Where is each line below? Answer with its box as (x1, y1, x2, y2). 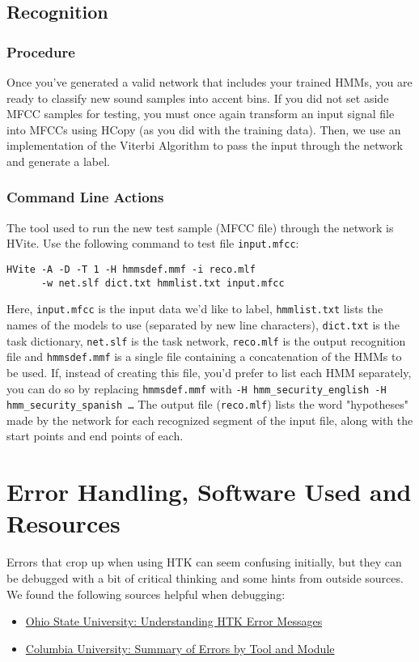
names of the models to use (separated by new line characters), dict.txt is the (6, 316, 400, 333)
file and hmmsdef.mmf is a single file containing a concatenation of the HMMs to (6, 348, 402, 365)
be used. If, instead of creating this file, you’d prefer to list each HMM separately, (6, 363, 412, 380)
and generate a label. (6, 152, 110, 169)
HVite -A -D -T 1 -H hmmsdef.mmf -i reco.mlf (6, 264, 256, 276)
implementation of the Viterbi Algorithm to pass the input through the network (6, 137, 403, 154)
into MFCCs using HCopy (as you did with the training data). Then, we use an (6, 121, 401, 138)
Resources (6, 507, 121, 540)
